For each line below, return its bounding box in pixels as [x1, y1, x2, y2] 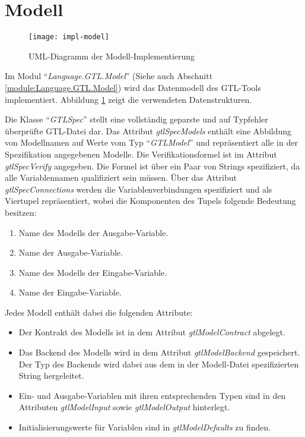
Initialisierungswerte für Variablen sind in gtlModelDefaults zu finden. [18, 421, 271, 433]
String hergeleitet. [18, 369, 84, 382]
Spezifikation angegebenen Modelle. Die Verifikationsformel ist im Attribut [5, 147, 277, 160]
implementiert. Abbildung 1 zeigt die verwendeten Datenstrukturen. [5, 93, 252, 105]
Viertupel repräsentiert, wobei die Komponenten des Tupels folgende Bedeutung [5, 194, 296, 207]
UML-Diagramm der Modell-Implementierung [28, 49, 195, 62]
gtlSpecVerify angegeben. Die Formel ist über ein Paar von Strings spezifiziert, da [5, 159, 300, 172]
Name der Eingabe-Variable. [18, 286, 122, 298]
